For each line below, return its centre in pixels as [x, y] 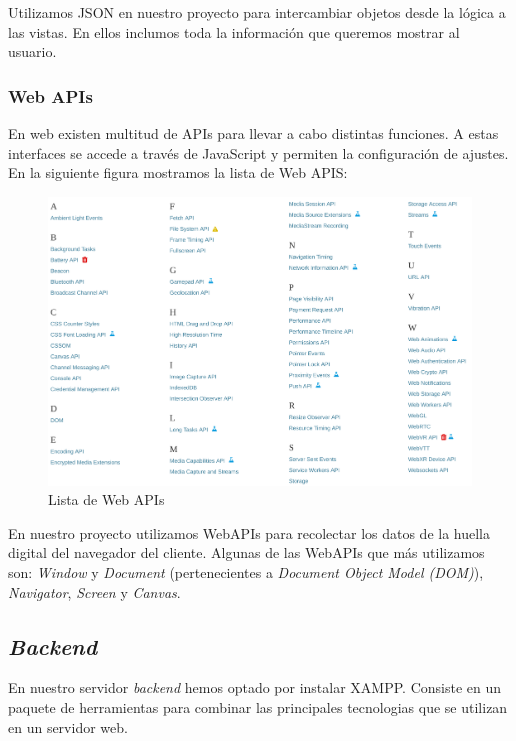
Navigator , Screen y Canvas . [94, 591]
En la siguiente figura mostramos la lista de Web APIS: [178, 172]
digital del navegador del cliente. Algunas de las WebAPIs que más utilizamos [246, 552]
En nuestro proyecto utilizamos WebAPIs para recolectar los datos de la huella [249, 532]
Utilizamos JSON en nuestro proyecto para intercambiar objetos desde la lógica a [257, 12]
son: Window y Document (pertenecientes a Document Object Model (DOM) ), [246, 572]
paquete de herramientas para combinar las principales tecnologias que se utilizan [258, 707]
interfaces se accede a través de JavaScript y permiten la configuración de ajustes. [258, 152]
